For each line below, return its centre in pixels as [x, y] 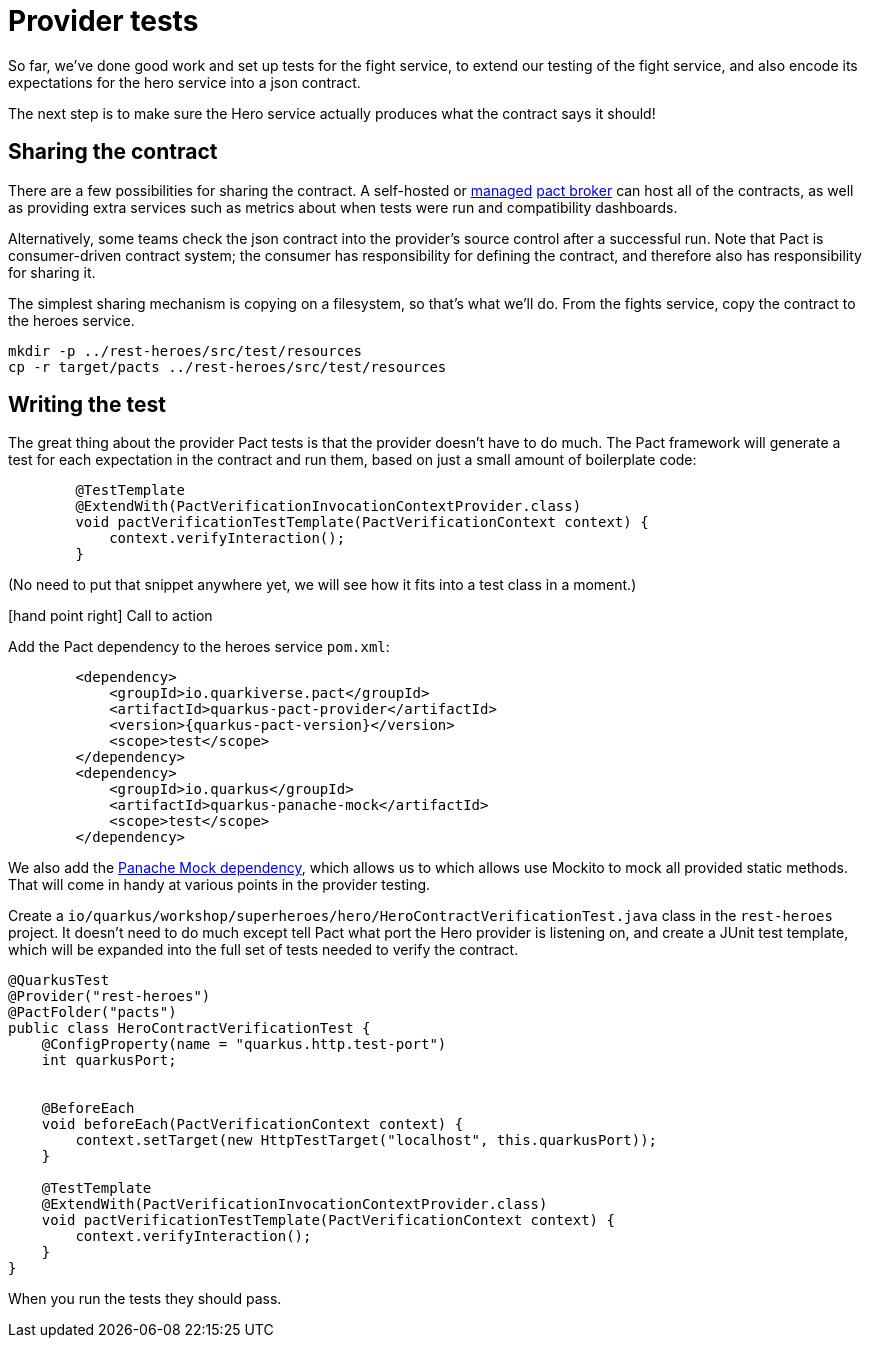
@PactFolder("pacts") [92, 1012]
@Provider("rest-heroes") [109, 996]
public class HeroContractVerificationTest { [189, 1028]
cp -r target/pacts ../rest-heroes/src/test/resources [227, 366]
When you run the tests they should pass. [145, 1299]
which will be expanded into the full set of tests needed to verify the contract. [263, 950]
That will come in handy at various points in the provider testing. [219, 885]
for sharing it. [52, 272]
